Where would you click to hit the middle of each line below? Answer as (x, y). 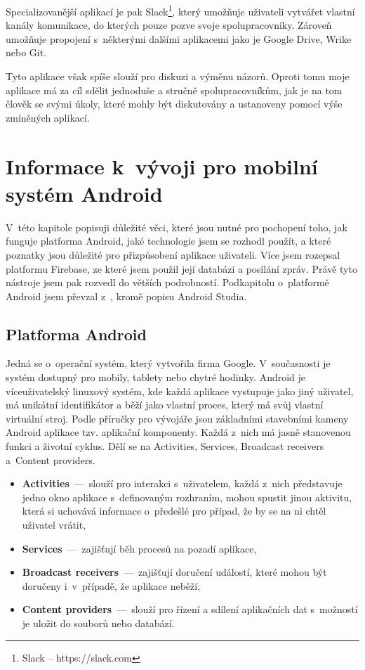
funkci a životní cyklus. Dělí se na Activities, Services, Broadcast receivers (165, 446)
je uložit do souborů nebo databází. (98, 623)
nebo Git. (26, 52)
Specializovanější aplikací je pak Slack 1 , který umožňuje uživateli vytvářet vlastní (180, 10)
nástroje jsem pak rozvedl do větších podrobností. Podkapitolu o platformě (167, 282)
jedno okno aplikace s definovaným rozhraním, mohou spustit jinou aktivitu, (187, 497)
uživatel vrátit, (54, 525)
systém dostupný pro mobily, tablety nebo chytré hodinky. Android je (156, 377)
